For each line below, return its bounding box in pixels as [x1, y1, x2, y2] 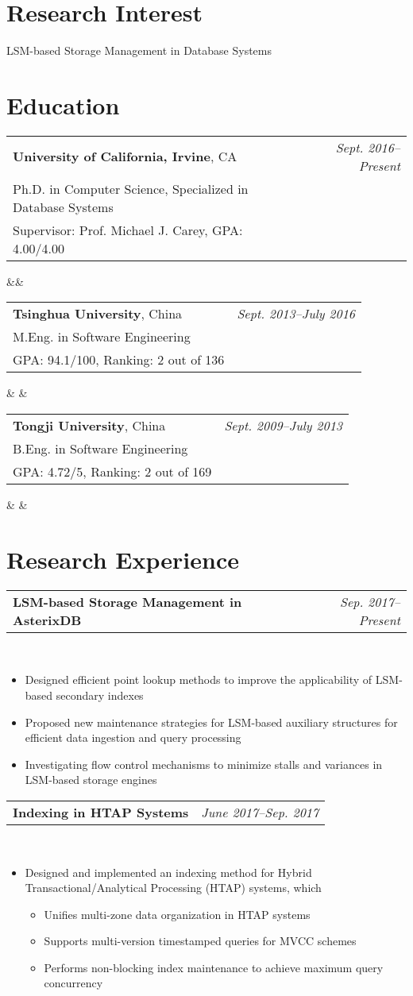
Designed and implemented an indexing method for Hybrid [25, 863, 312, 880]
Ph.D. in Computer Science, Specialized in [13, 179, 249, 198]
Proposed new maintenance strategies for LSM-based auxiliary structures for [25, 713, 398, 730]
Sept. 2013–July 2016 [237, 304, 356, 323]
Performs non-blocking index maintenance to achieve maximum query [44, 959, 384, 975]
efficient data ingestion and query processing [25, 729, 241, 746]
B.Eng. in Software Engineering [13, 439, 188, 458]
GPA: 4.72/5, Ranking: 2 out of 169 [13, 462, 212, 481]
